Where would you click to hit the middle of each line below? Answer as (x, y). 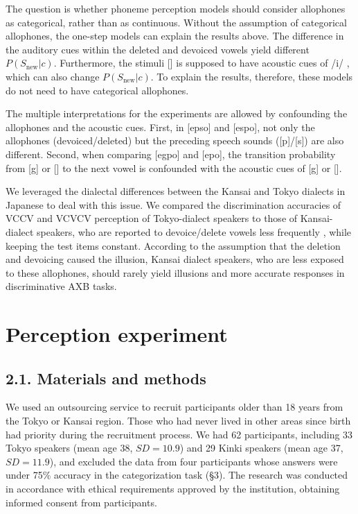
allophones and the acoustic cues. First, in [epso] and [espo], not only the (160, 127)
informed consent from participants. (81, 502)
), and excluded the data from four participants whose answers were (194, 461)
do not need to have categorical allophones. (97, 90)
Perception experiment (117, 334)
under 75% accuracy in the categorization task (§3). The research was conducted (177, 475)
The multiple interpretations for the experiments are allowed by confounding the (177, 113)
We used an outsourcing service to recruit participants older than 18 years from (174, 407)
